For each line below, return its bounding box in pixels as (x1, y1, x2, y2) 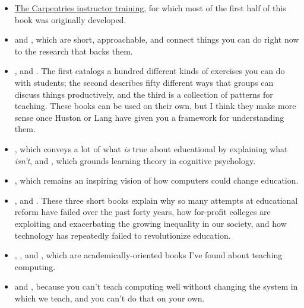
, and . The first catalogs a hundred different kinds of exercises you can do (14, 65, 285, 77)
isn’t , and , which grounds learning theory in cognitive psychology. (14, 154, 256, 166)
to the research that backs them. (14, 44, 133, 57)
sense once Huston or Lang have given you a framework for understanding (14, 111, 284, 123)
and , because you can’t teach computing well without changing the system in (14, 280, 298, 293)
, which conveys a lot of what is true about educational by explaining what (14, 142, 288, 155)
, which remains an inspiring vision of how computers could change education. (14, 174, 299, 187)
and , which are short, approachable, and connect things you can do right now (14, 33, 299, 46)
